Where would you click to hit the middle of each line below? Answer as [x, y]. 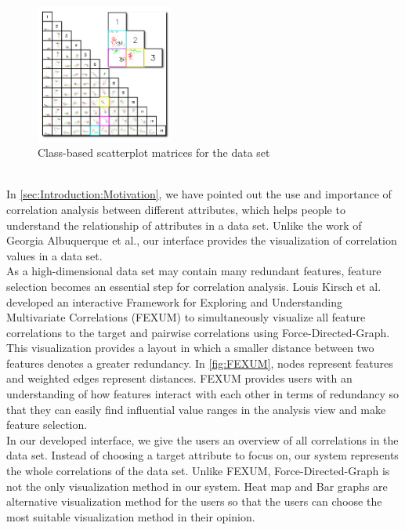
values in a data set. [54, 255]
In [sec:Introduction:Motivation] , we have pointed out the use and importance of [199, 194]
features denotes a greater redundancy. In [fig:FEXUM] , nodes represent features [200, 363]
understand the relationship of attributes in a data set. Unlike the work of [184, 225]
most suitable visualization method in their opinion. [131, 516]
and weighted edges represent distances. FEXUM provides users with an [179, 378]
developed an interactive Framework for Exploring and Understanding [174, 301]
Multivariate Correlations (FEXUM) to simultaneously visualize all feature [186, 317]
